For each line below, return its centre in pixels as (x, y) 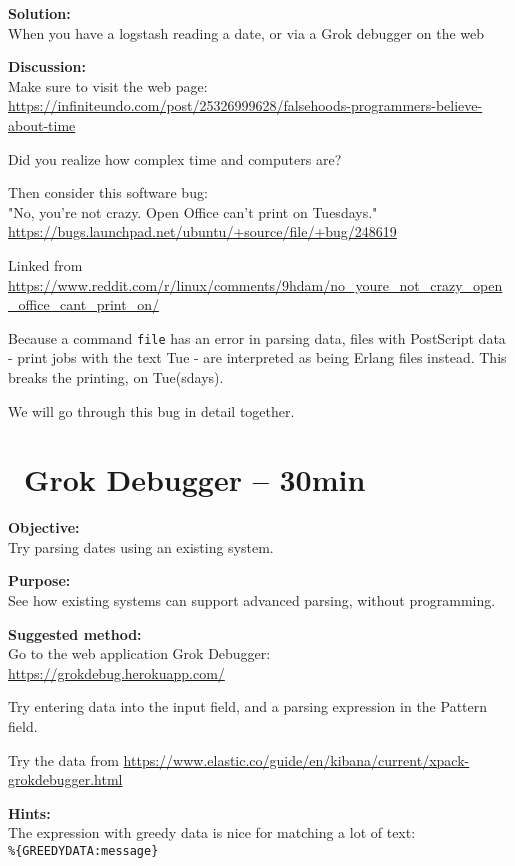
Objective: (44, 527)
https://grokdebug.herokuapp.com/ (116, 672)
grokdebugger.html (65, 779)
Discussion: (47, 66)
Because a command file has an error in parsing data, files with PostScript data (257, 337)
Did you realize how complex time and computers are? (175, 158)
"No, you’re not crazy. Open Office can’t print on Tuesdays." (193, 211)
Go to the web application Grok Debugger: (139, 653)
